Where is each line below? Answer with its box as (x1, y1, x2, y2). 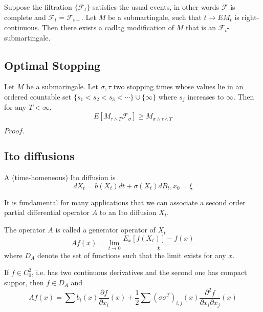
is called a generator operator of (55, 224, 156, 235)
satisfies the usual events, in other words (93, 2, 220, 12)
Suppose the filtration (4, 2, 72, 12)
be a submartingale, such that (107, 11, 202, 22)
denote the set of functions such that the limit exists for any (37, 249, 226, 260)
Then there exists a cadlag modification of (41, 22, 174, 33)
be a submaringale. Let (26, 81, 99, 92)
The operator (4, 224, 46, 235)
